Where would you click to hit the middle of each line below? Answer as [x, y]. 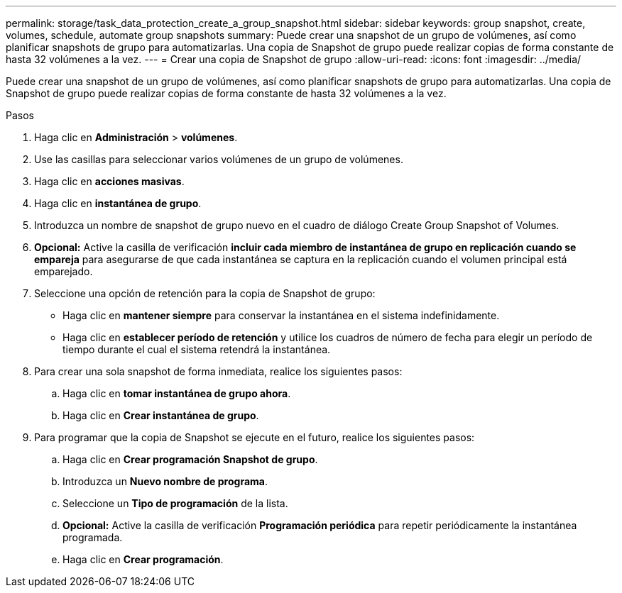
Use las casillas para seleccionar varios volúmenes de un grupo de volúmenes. [219, 159]
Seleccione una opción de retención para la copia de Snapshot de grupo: [205, 293]
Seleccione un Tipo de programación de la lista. [175, 503]
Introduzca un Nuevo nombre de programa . [165, 481]
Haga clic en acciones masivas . [109, 181]
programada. [93, 537]
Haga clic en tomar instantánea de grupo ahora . [177, 393]
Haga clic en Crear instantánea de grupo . [161, 415]
